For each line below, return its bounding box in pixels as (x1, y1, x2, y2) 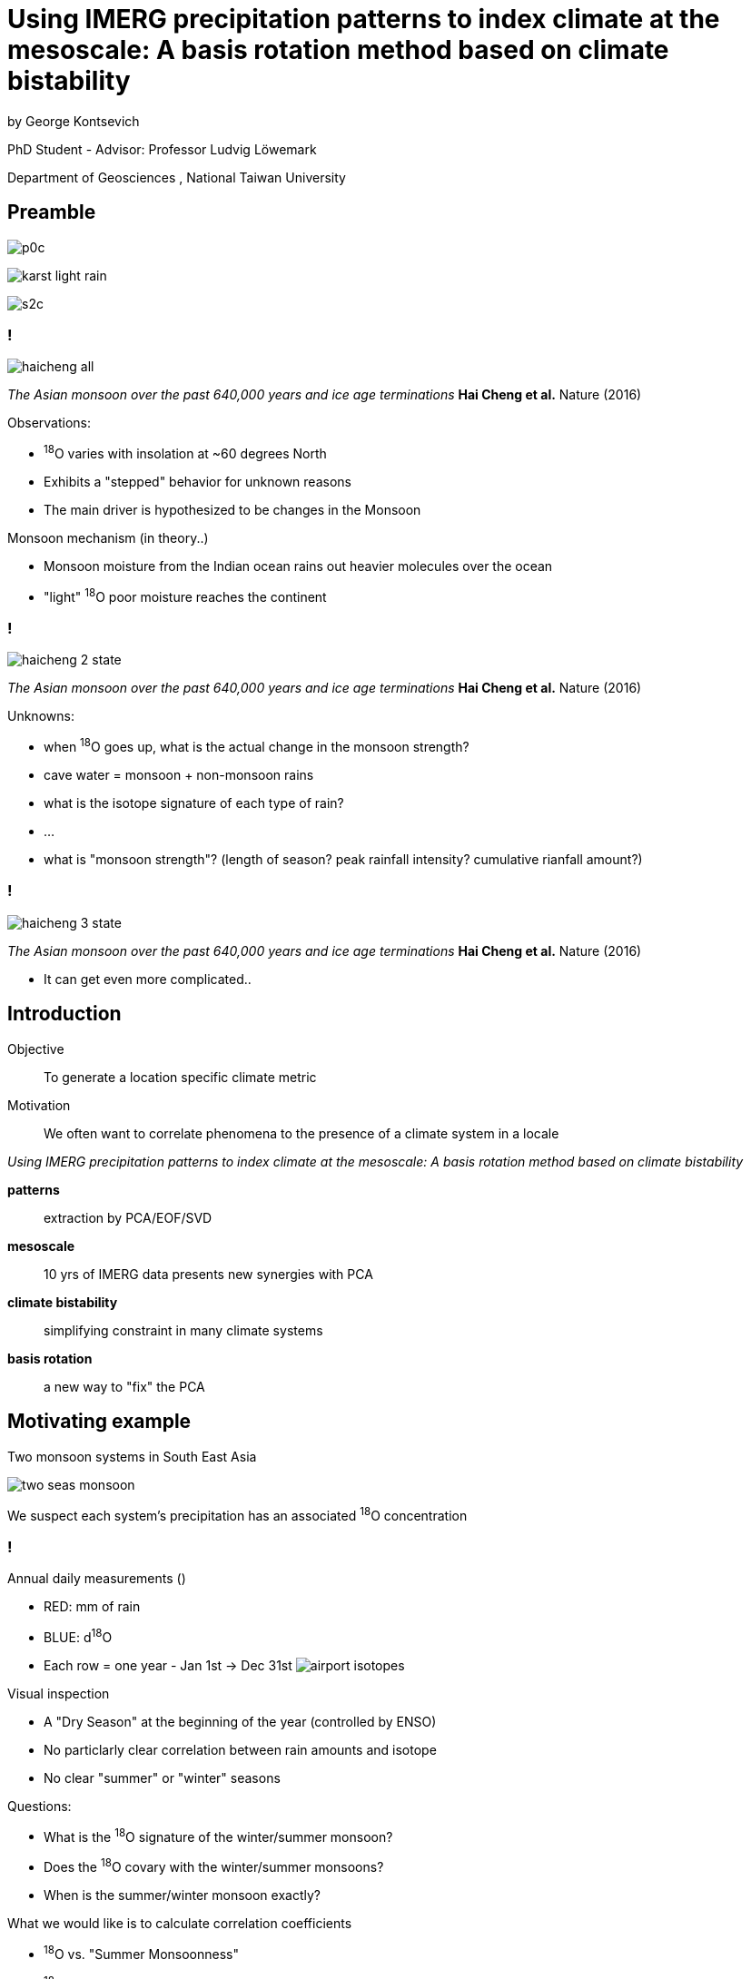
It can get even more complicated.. (44, 970, 252, 987)
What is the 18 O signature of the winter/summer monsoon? (44, 1826, 393, 1845)
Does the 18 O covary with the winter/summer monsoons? (44, 1856, 384, 1875)
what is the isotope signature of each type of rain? (44, 795, 344, 812)
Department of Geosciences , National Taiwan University (7, 169, 346, 185)
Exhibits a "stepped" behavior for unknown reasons (44, 474, 351, 489)
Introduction (7, 1002, 122, 1026)
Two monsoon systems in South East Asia (7, 1448, 257, 1464)
